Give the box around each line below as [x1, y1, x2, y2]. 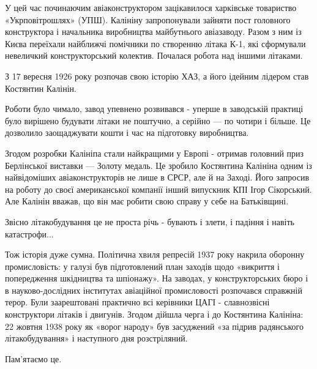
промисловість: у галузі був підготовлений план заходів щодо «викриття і [5, 259, 280, 272]
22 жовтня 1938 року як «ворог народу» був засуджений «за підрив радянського [5, 319, 304, 332]
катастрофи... [5, 227, 54, 240]
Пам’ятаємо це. [5, 352, 62, 365]
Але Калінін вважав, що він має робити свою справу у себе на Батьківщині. [5, 195, 289, 207]
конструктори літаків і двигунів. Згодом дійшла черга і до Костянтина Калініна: [5, 308, 304, 321]
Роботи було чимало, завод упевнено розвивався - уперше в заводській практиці [5, 102, 304, 115]
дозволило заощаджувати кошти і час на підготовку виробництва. [5, 126, 249, 139]
